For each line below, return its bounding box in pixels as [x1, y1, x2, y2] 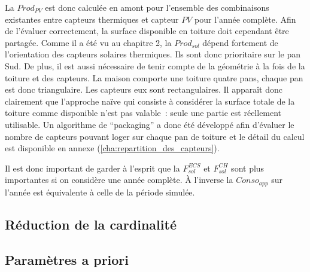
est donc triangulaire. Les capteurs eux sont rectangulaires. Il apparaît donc [5, 83, 282, 96]
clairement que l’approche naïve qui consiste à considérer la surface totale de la [5, 94, 295, 107]
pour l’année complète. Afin [194, 13, 296, 25]
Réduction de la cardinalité [5, 215, 177, 233]
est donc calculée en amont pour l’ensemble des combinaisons [45, 1, 269, 13]
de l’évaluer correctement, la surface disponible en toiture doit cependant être [5, 25, 289, 37]
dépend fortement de [202, 36, 278, 48]
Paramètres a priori [5, 250, 129, 268]
